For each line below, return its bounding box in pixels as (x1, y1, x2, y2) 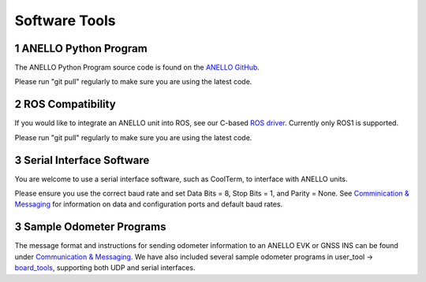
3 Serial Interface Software (14, 154, 150, 167)
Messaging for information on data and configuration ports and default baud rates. (14, 199, 283, 209)
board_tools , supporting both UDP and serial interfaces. (14, 263, 196, 273)
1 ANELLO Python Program (14, 42, 148, 55)
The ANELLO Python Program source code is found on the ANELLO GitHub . (14, 63, 260, 72)
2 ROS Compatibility (14, 98, 116, 111)
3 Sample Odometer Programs (14, 221, 166, 234)
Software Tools (14, 12, 116, 29)
